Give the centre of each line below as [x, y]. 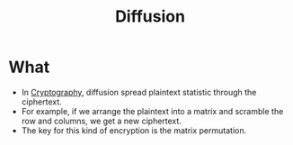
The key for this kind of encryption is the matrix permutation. [134, 130]
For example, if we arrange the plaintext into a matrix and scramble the [152, 111]
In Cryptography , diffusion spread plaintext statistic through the [139, 92]
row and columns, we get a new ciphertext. [101, 121]
